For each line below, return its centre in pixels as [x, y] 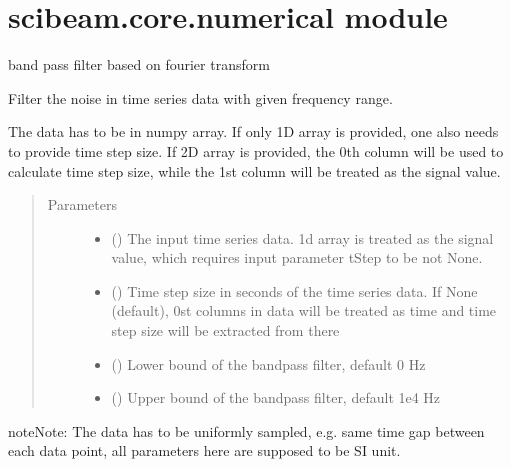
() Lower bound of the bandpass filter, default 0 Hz [268, 363]
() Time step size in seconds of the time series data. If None [294, 290]
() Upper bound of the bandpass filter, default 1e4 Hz [276, 397]
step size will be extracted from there [225, 330]
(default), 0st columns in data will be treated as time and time [304, 310]
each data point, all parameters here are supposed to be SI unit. [204, 450]
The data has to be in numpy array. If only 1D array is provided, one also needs [253, 131]
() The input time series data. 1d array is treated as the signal [302, 237]
